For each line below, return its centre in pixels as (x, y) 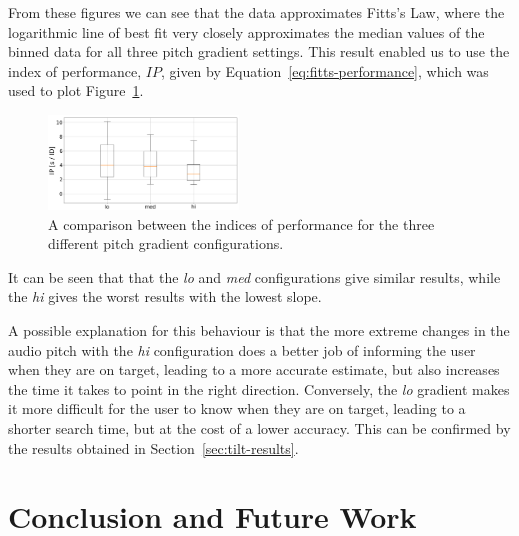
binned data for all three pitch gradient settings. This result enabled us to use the (259, 51)
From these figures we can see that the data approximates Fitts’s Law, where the (256, 12)
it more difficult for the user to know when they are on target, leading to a (237, 408)
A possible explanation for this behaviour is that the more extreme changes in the (259, 329)
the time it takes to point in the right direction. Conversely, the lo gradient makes (259, 388)
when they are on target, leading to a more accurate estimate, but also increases (254, 369)
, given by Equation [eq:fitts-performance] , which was (324, 70)
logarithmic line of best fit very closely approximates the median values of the (246, 31)
